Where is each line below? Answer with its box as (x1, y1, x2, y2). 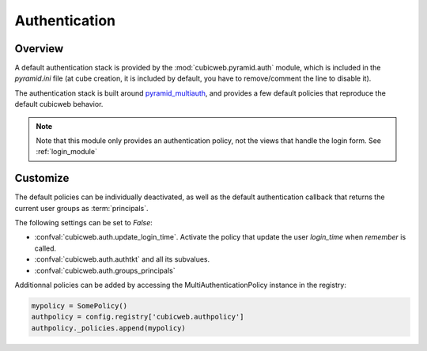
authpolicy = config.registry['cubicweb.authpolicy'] (31, 312, 244, 322)
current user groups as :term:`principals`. (14, 203, 149, 213)
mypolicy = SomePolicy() (31, 301, 128, 311)
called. (34, 243, 57, 253)
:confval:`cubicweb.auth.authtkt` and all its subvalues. (34, 255, 210, 264)
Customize (14, 172, 70, 185)
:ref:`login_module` (36, 147, 98, 157)
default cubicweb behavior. (14, 100, 104, 109)
